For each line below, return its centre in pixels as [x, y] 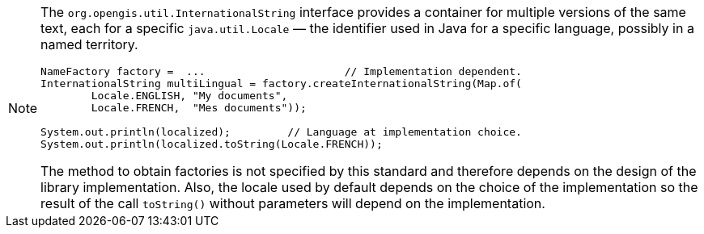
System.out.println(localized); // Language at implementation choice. [281, 132]
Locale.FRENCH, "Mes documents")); [199, 108]
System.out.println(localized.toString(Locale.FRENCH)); [212, 144]
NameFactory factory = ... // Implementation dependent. [281, 71]
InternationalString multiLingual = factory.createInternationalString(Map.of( [281, 84]
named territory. [89, 44]
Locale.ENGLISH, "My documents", [189, 96]
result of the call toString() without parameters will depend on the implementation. [293, 203]
